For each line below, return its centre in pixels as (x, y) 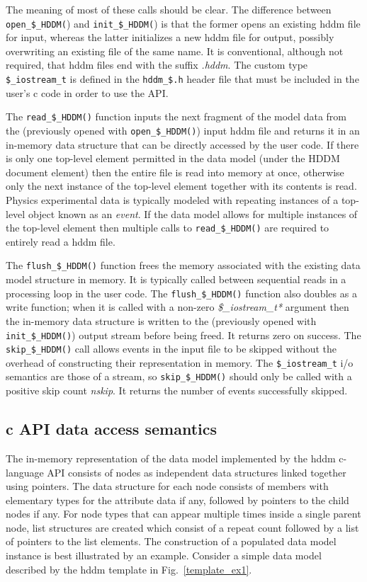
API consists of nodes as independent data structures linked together (197, 472)
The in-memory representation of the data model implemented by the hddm (171, 458)
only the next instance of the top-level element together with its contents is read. (181, 186)
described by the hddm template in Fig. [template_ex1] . (129, 569)
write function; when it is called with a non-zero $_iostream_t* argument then (177, 307)
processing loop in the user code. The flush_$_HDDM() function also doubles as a (181, 293)
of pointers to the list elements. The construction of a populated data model (171, 541)
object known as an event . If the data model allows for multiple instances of (193, 213)
